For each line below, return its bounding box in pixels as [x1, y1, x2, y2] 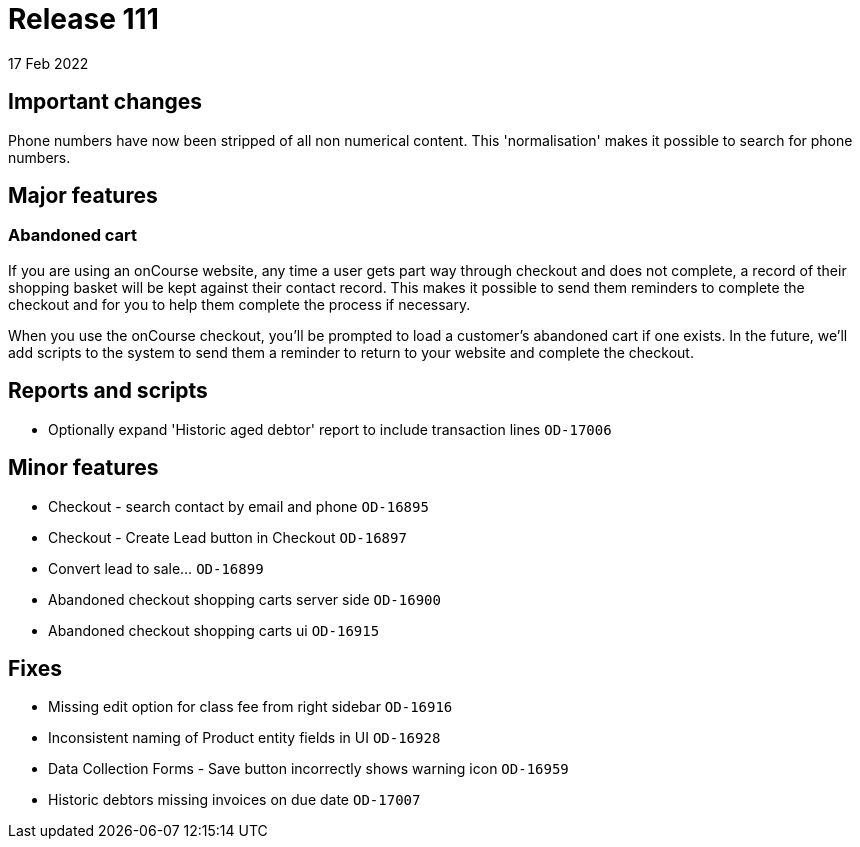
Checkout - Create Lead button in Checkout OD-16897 [48, 528, 407, 546]
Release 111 [8, 2, 159, 36]
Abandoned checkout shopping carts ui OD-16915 [48, 621, 380, 639]
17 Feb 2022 [8, 54, 89, 72]
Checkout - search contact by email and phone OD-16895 [48, 497, 429, 515]
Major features [8, 183, 158, 209]
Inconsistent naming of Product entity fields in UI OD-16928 [48, 729, 441, 747]
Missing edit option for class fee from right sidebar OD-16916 [48, 698, 453, 716]
